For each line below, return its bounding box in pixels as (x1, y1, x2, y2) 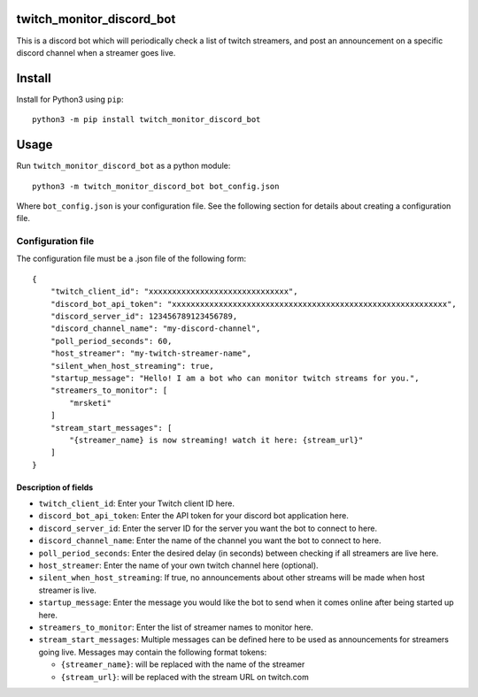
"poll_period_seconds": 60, (50, 336, 173, 346)
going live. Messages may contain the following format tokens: (38, 647, 267, 657)
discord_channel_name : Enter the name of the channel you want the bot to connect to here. (38, 535, 382, 546)
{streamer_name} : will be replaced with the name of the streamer (60, 659, 305, 670)
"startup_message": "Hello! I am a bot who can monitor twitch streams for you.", (50, 372, 420, 383)
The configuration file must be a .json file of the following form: (16, 253, 247, 264)
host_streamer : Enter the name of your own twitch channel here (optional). (38, 560, 319, 571)
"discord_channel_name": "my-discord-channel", (50, 324, 261, 333)
